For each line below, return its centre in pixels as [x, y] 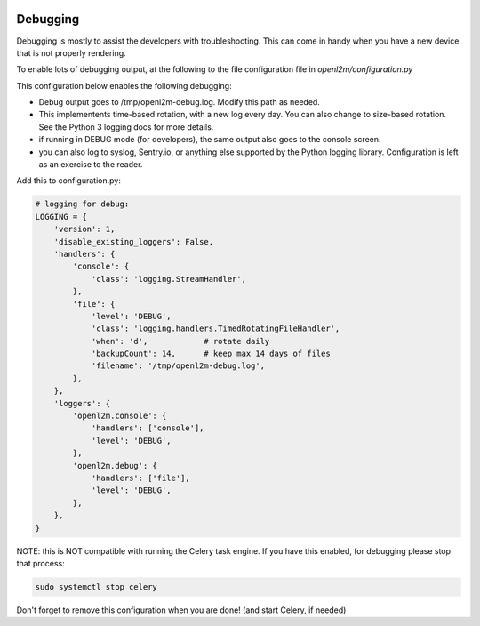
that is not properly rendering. [71, 52]
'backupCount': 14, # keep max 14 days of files [211, 354]
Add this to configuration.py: [69, 181]
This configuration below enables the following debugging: [124, 85]
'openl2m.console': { [120, 416]
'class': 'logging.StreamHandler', [168, 279]
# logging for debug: [82, 204]
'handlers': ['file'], [140, 478]
